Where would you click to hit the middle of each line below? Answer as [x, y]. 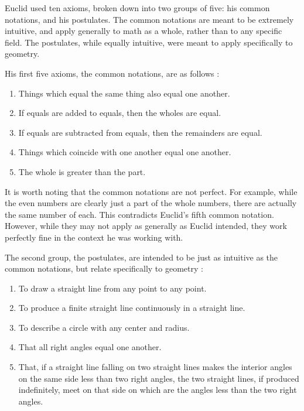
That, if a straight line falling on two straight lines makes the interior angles [155, 367]
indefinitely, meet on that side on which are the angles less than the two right [158, 390]
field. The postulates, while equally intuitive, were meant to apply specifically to [149, 42]
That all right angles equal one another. [90, 347]
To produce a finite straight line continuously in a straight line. [132, 308]
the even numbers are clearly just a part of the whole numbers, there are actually [151, 203]
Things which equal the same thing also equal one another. [124, 93]
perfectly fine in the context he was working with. [94, 237]
